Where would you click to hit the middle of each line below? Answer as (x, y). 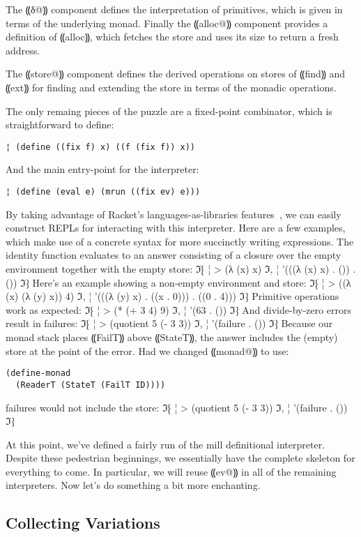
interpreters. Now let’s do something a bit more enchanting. (133, 485)
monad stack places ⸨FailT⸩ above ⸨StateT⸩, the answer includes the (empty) (172, 337)
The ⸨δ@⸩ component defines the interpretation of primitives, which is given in (174, 9)
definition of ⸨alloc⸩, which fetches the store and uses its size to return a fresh (172, 37)
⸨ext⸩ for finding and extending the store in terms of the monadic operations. (171, 87)
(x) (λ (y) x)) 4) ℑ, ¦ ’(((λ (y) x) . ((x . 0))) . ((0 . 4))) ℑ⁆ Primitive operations (172, 296)
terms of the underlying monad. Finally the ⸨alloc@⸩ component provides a (167, 23)
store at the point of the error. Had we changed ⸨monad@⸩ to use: (147, 350)
